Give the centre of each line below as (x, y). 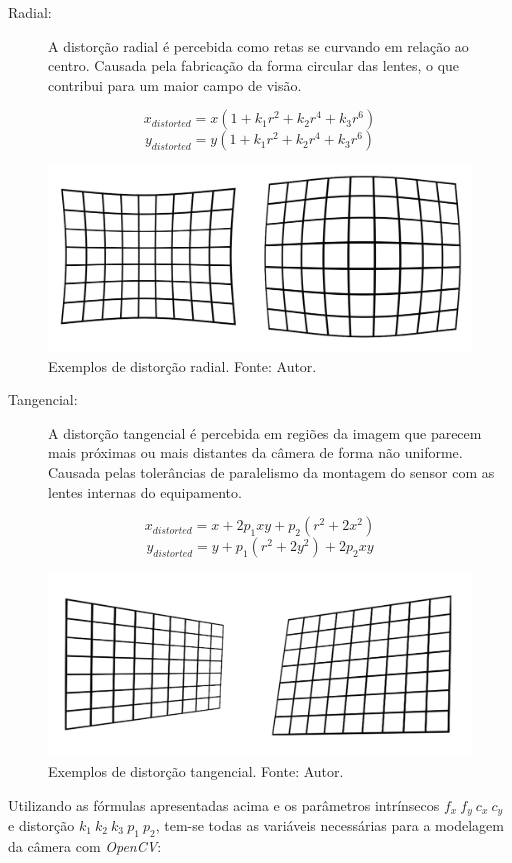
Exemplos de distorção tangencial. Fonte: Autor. (196, 770)
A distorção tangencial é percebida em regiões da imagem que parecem (265, 432)
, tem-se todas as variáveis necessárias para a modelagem (329, 824)
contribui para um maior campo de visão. (175, 84)
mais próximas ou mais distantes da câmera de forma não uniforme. (255, 452)
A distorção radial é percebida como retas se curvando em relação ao (258, 45)
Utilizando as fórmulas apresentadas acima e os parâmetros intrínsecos (224, 804)
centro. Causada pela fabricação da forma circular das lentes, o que (254, 65)
